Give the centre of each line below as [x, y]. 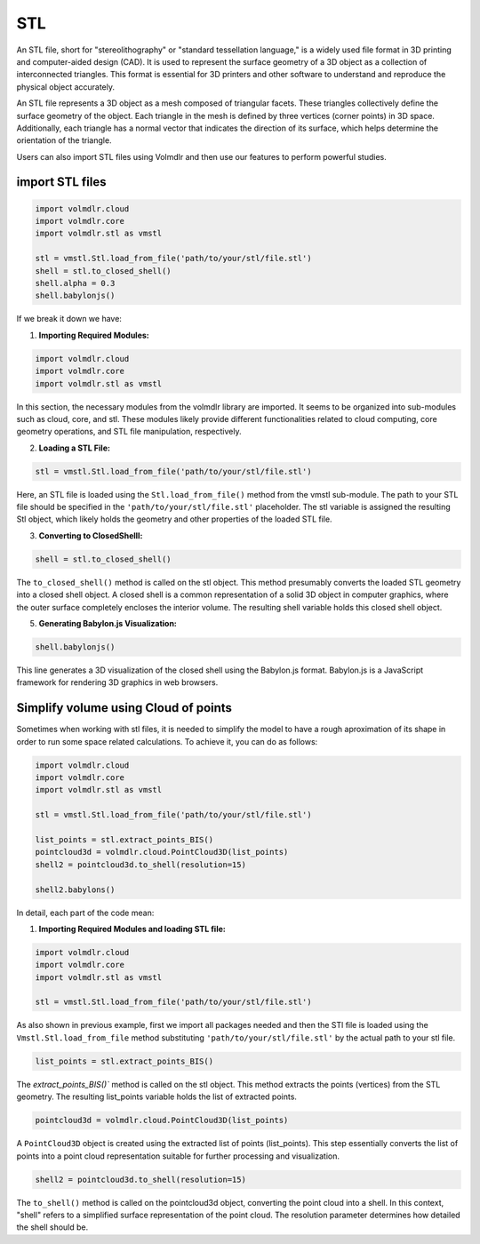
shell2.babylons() [75, 889]
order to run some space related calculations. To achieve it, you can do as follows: [167, 741]
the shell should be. [52, 1227]
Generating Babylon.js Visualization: [108, 623]
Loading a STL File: [75, 448]
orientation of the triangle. [64, 140]
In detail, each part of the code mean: [85, 913]
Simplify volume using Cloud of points [124, 708]
